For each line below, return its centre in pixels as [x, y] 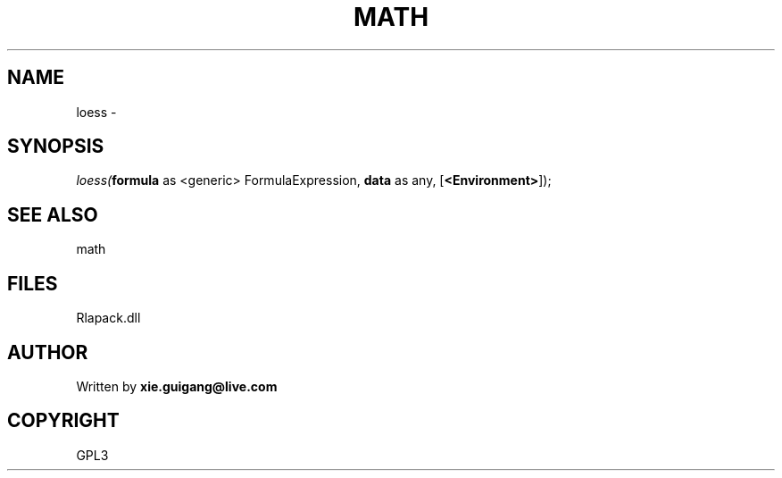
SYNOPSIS [56, 147]
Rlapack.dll [108, 318]
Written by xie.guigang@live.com [177, 386]
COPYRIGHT [63, 421]
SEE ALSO [53, 214]
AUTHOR [48, 352]
